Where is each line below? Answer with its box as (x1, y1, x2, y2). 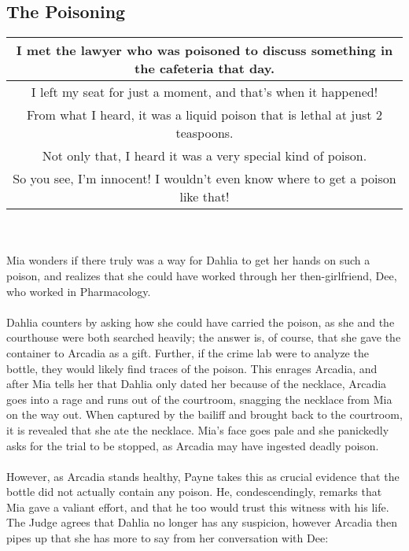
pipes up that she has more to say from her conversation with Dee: (6, 530, 329, 546)
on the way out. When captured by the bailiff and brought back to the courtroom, (6, 406, 403, 423)
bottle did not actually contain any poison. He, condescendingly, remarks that (6, 483, 382, 500)
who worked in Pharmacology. (6, 283, 151, 299)
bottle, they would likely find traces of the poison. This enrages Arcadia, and (6, 360, 378, 376)
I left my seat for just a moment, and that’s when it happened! (31, 83, 378, 102)
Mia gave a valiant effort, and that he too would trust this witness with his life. (6, 498, 389, 515)
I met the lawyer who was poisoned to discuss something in (16, 41, 393, 60)
